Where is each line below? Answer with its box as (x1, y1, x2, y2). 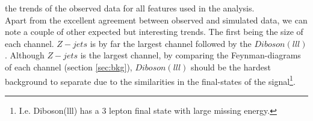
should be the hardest (191, 60, 271, 73)
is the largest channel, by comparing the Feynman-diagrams (80, 49, 301, 61)
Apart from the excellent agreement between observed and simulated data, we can (5, 13, 308, 26)
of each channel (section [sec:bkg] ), (5, 60, 132, 73)
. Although (5, 49, 45, 61)
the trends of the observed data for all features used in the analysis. (5, 2, 255, 14)
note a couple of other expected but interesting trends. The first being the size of (5, 25, 303, 38)
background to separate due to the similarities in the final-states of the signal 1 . (5, 73, 296, 87)
